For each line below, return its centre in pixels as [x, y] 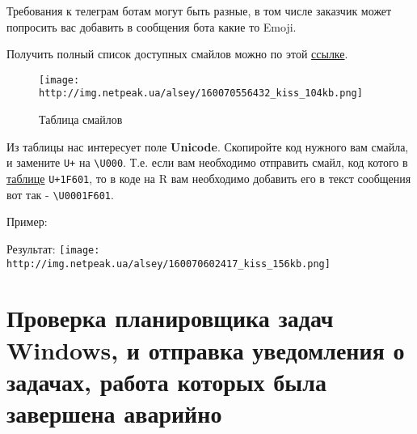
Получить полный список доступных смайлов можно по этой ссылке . [177, 54]
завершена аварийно [114, 413]
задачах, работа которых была [166, 381]
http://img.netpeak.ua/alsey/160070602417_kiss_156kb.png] [168, 264]
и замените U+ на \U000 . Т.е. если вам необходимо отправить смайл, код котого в [207, 162]
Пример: [27, 221]
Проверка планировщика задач [170, 318]
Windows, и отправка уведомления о [206, 349]
